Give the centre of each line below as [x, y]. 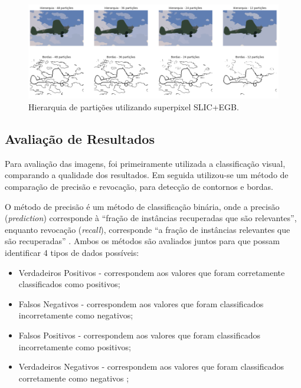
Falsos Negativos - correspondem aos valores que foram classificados [141, 303]
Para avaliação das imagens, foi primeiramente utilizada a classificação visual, [145, 163]
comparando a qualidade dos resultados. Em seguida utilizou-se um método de [147, 175]
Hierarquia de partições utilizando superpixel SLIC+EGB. [134, 107]
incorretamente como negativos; [76, 315]
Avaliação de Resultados [80, 139]
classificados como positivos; [69, 284]
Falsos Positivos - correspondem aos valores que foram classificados [140, 335]
